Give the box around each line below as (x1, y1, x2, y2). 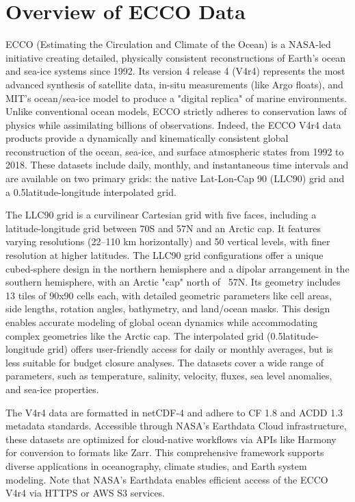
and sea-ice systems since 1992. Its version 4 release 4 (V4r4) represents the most (5, 64, 345, 78)
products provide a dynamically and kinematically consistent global (5, 131, 289, 145)
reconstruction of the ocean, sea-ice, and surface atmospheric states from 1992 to (5, 144, 344, 158)
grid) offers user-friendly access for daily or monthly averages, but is (47, 342, 333, 356)
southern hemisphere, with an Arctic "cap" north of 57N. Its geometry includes (5, 275, 341, 289)
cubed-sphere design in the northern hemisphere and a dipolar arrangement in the (5, 261, 350, 275)
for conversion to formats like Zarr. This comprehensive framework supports (5, 445, 324, 460)
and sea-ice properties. (5, 381, 99, 396)
